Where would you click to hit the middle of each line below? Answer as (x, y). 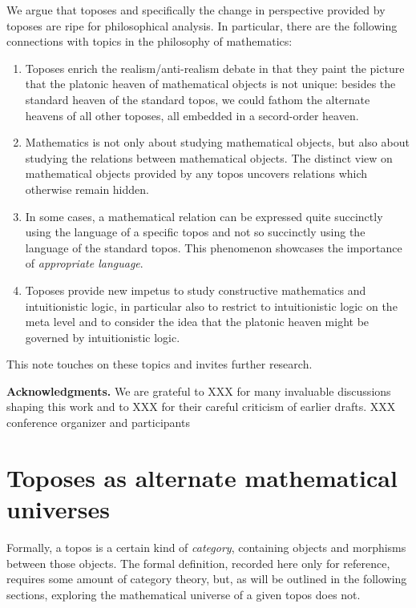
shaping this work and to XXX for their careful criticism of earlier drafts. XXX (201, 407)
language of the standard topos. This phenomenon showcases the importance (214, 247)
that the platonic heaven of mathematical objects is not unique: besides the (210, 84)
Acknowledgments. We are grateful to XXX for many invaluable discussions (199, 391)
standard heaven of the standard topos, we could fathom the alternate (198, 99)
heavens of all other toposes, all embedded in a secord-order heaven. (192, 115)
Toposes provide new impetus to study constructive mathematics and (196, 290)
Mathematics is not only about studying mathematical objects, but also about (217, 142)
